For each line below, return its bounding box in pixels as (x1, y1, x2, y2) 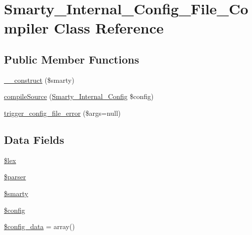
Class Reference (54, 18, 164, 38)
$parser (4, 171, 26, 182)
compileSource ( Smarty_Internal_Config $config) (4, 91, 154, 101)
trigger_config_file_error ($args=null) (4, 107, 121, 118)
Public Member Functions (4, 51, 139, 67)
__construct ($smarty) (4, 74, 74, 85)
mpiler (4, 18, 49, 38)
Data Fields (4, 132, 65, 147)
